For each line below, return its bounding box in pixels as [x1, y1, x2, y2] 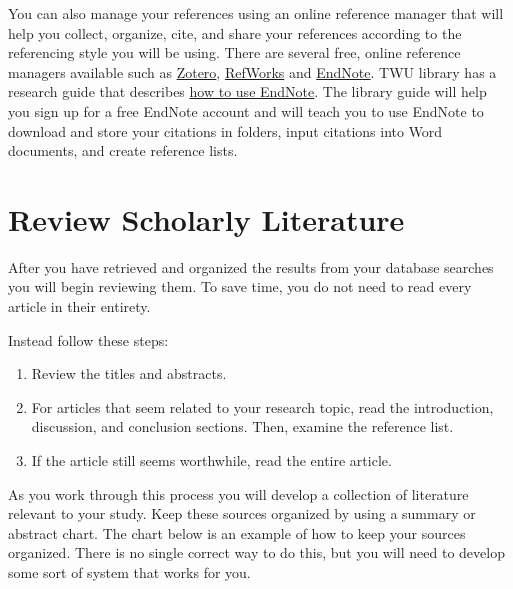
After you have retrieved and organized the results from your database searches [8, 256, 494, 277]
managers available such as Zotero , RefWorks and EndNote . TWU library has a [8, 61, 497, 82]
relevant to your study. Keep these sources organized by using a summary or [8, 503, 476, 524]
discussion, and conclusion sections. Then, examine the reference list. [31, 416, 454, 437]
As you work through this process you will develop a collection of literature [8, 483, 469, 504]
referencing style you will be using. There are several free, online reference [8, 42, 461, 63]
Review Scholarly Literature [8, 198, 405, 239]
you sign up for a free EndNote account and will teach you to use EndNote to [8, 100, 484, 121]
